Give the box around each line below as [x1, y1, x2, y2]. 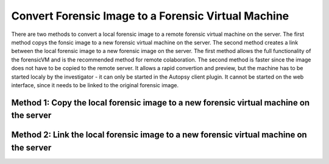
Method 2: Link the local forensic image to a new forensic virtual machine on [11, 130, 307, 140]
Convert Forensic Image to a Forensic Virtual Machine [11, 9, 289, 23]
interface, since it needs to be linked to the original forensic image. [11, 81, 179, 88]
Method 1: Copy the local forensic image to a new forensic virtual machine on [11, 98, 310, 108]
